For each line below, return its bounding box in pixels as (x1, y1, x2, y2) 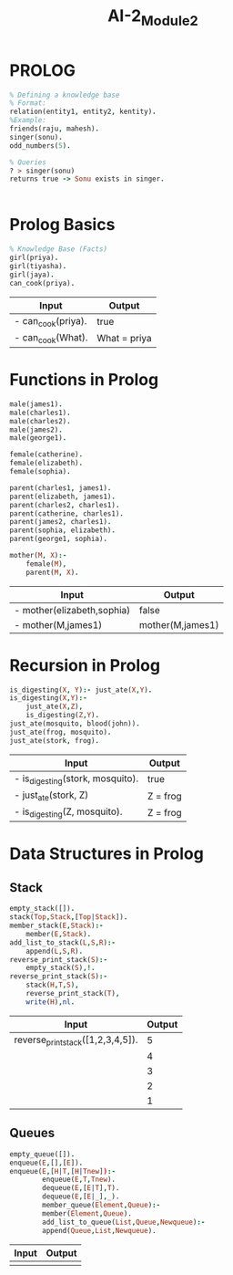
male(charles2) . (9, 416, 71, 425)
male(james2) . (9, 425, 64, 434)
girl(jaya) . (9, 270, 55, 279)
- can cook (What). (14, 330, 88, 345)
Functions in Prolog (9, 370, 159, 391)
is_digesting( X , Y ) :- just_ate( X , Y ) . (9, 685, 153, 695)
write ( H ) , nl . (25, 997, 76, 1007)
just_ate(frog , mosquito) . (9, 727, 112, 737)
